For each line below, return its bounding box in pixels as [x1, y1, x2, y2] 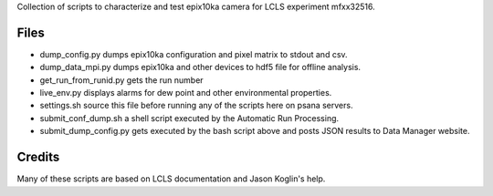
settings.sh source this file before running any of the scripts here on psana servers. [39, 100, 353, 111]
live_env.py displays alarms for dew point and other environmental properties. [39, 88, 332, 98]
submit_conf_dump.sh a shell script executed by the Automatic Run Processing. [39, 112, 340, 123]
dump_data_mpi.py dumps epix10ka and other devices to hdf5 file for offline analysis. [39, 62, 361, 73]
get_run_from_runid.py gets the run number [39, 74, 205, 86]
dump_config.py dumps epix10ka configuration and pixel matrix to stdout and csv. [39, 48, 348, 59]
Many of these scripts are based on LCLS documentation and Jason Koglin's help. [16, 173, 326, 184]
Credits [16, 150, 60, 165]
